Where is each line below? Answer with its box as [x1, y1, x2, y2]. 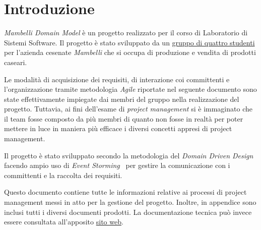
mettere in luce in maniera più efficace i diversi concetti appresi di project [4, 123, 232, 134]
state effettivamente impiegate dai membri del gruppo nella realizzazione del [4, 93, 239, 104]
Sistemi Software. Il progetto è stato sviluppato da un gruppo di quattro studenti [4, 37, 255, 47]
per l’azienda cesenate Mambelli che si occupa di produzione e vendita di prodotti [4, 47, 256, 57]
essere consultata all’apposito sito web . [4, 216, 123, 227]
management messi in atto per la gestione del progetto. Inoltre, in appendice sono [4, 197, 256, 207]
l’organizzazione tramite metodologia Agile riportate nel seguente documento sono [4, 84, 257, 94]
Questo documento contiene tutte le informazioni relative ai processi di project [4, 187, 247, 197]
